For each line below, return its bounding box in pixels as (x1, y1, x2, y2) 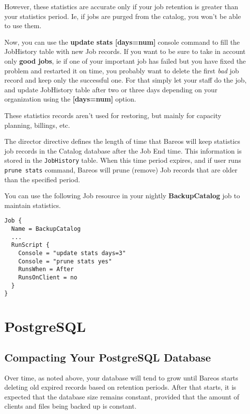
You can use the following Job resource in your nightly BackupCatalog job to (4, 190, 240, 201)
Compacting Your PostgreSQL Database (4, 349, 211, 364)
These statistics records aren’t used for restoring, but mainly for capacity (4, 110, 221, 120)
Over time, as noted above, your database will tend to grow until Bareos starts (4, 372, 238, 382)
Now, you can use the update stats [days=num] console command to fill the (4, 36, 240, 47)
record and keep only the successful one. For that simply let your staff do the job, (4, 75, 247, 85)
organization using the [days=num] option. (4, 94, 136, 104)
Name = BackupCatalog (11, 225, 81, 233)
